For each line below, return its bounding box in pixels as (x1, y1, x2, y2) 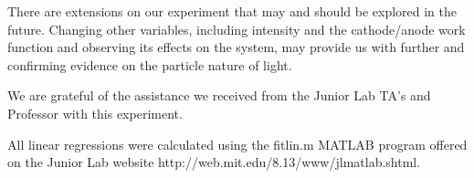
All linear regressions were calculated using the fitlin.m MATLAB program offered (7, 134, 468, 153)
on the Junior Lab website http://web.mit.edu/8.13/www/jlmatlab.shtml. (7, 152, 421, 172)
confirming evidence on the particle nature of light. (7, 55, 292, 74)
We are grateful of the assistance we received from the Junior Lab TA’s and (7, 86, 431, 105)
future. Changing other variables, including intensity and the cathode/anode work (7, 19, 466, 38)
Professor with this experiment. (7, 103, 183, 122)
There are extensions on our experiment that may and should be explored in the (7, 2, 457, 20)
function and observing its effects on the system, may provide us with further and (7, 37, 465, 57)
